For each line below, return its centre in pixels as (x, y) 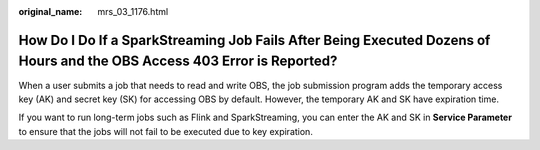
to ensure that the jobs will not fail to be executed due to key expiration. (166, 131)
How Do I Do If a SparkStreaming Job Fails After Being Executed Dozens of (254, 40)
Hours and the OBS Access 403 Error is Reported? (178, 61)
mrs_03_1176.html (133, 11)
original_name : (50, 11)
